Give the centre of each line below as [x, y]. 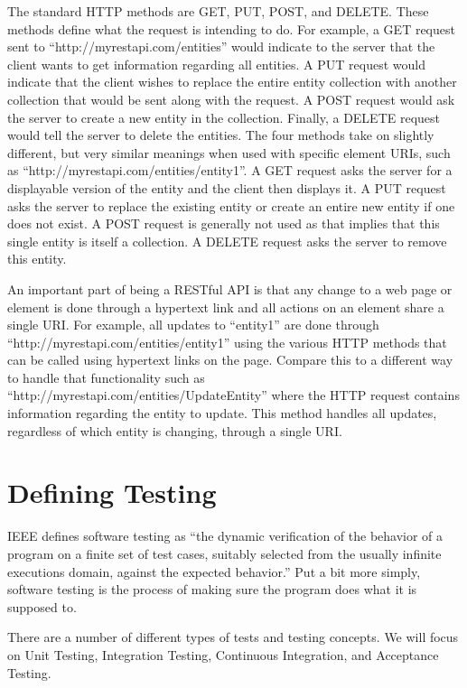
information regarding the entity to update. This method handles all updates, [222, 413]
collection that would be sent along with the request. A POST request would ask [231, 99]
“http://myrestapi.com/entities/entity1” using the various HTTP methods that [227, 342]
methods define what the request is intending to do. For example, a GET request [231, 28]
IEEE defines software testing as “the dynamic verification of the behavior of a [225, 536]
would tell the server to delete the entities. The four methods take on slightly [221, 135]
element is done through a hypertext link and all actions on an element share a [226, 307]
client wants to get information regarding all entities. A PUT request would [216, 64]
